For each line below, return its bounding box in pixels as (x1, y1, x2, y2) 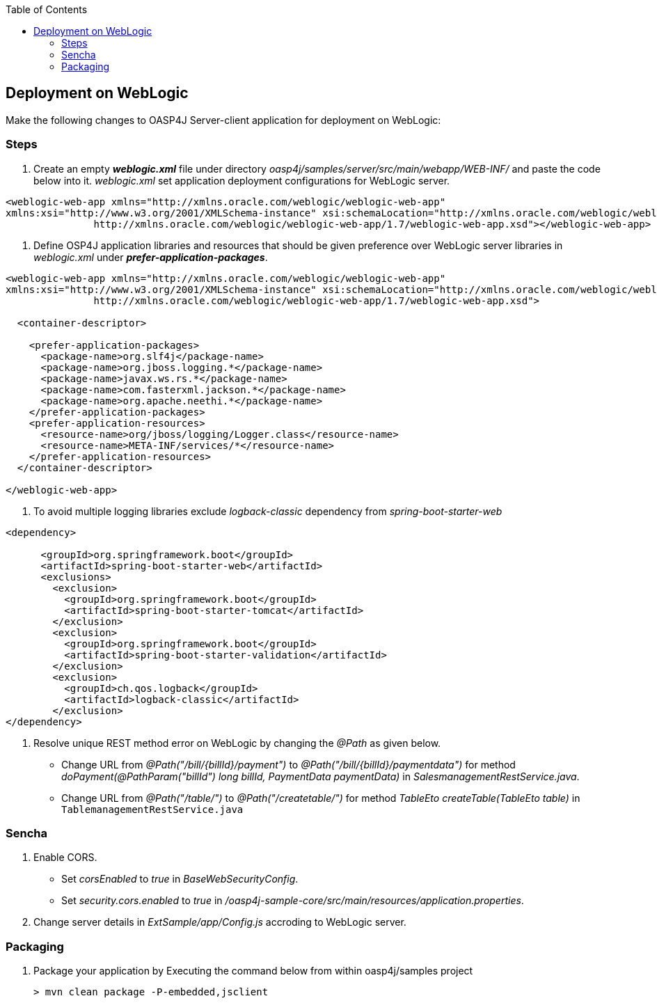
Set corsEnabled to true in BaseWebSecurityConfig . (61, 873, 299, 885)
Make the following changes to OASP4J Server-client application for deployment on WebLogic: (6, 113, 441, 126)
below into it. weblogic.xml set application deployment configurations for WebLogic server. (33, 174, 450, 187)
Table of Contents (6, 3, 88, 15)
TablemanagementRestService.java (61, 803, 244, 815)
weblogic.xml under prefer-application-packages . (33, 251, 268, 263)
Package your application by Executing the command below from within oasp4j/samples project (33, 965, 473, 977)
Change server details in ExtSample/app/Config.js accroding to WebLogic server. (33, 916, 406, 929)
